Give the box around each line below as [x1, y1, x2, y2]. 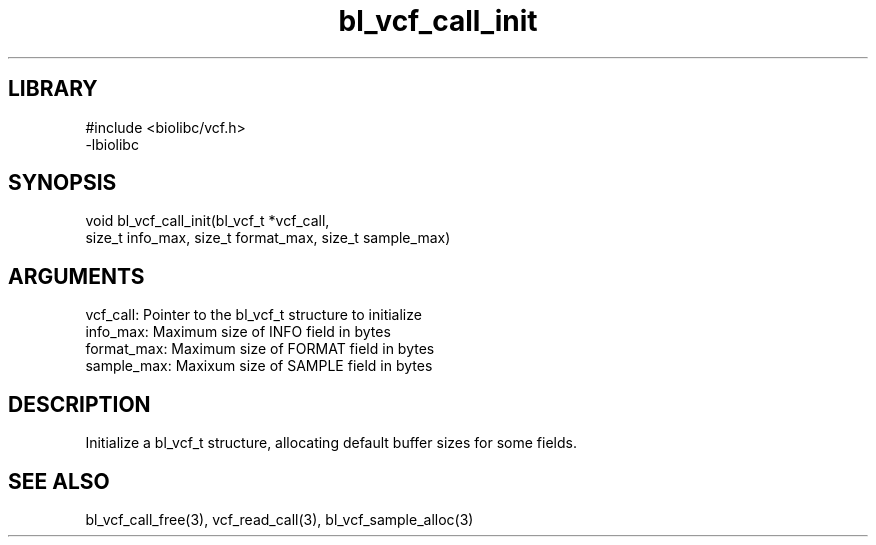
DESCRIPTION [8, 391, 151, 417]
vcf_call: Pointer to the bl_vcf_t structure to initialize [85, 306, 422, 324]
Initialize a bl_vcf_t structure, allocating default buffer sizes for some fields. [85, 434, 577, 452]
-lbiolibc [85, 135, 139, 153]
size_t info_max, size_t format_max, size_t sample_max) [85, 229, 451, 247]
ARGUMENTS [8, 263, 145, 289]
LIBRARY [8, 76, 98, 102]
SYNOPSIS [8, 170, 117, 196]
